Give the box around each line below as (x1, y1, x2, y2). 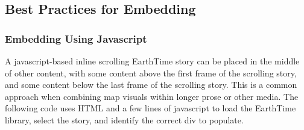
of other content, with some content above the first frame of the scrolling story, (5, 66, 297, 79)
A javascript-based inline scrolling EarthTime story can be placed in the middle (5, 55, 300, 67)
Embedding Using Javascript (5, 31, 147, 46)
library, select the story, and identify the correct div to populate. (5, 113, 244, 126)
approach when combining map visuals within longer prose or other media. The (5, 90, 299, 102)
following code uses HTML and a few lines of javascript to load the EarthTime (5, 102, 296, 114)
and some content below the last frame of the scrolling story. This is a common (5, 78, 297, 91)
